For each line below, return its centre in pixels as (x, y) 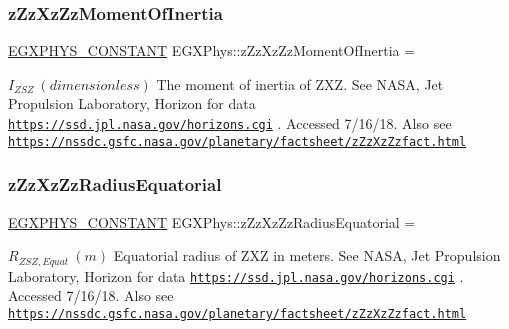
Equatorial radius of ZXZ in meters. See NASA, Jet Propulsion (307, 255)
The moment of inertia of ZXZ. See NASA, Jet (300, 83)
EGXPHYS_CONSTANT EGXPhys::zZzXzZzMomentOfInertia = (212, 50)
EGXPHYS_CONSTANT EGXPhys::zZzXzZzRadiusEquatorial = (212, 221)
